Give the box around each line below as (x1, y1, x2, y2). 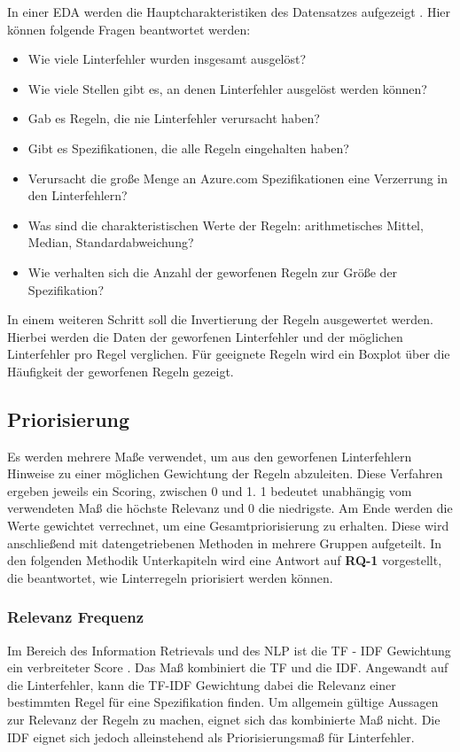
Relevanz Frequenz (7, 606, 144, 628)
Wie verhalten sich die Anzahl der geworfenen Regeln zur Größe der (27, 262, 398, 281)
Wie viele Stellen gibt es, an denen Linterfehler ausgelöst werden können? (27, 79, 427, 97)
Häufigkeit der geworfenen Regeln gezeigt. (7, 361, 234, 380)
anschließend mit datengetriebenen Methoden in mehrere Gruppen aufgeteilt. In (7, 533, 441, 552)
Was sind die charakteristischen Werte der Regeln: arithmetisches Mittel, (27, 215, 424, 234)
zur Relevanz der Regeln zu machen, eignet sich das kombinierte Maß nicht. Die (7, 710, 441, 729)
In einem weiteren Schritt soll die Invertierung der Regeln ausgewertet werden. (7, 310, 433, 329)
